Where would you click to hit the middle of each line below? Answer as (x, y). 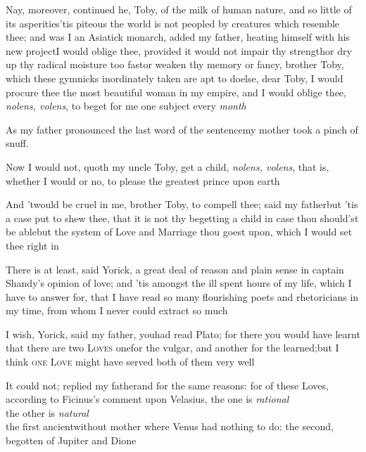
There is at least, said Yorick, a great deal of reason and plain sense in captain (175, 269)
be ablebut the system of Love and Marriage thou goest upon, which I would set (179, 232)
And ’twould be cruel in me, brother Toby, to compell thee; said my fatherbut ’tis (182, 204)
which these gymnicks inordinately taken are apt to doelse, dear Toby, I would (175, 78)
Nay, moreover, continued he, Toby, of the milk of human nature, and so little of (179, 9)
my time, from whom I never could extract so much (117, 310)
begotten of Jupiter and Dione (71, 440)
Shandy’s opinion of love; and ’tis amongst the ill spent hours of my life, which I (179, 283)
